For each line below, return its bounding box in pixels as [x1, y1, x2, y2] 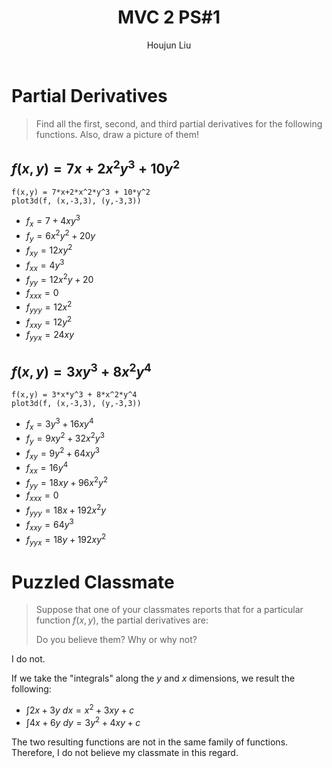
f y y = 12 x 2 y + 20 [25, 272, 94, 288]
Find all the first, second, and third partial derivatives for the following [35, 117, 323, 130]
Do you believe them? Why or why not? [35, 634, 198, 646]
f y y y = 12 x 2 [25, 299, 73, 316]
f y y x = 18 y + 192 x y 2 [25, 532, 107, 548]
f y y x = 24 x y [25, 329, 75, 343]
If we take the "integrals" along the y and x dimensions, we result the [11, 672, 296, 685]
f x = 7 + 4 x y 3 [25, 213, 81, 229]
